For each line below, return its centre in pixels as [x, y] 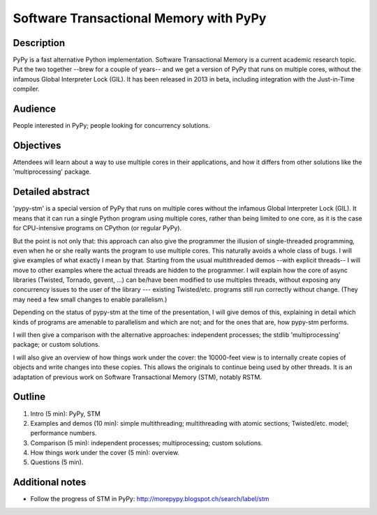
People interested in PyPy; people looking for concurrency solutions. [112, 126]
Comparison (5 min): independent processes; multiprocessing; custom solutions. [147, 442]
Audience [35, 109]
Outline [29, 397]
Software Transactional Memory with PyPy [140, 18]
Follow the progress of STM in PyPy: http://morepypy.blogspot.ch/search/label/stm [150, 499]
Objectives [37, 145]
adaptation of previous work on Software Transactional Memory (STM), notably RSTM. [137, 377]
